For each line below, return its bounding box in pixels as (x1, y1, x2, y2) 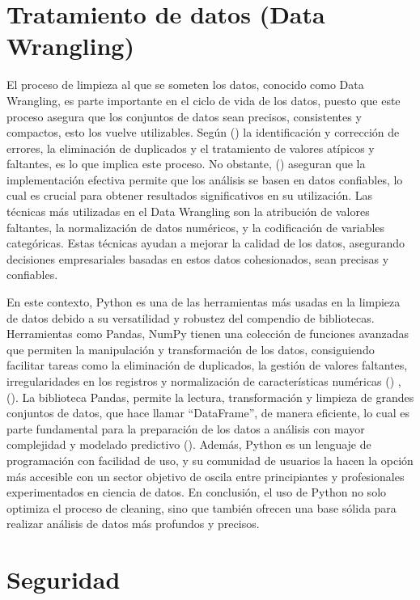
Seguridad (6, 563, 121, 596)
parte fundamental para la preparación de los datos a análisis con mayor (6, 420, 365, 437)
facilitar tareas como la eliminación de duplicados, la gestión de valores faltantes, (6, 357, 408, 374)
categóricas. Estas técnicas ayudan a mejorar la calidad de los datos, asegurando (6, 235, 405, 251)
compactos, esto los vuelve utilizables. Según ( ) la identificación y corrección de (6, 124, 400, 141)
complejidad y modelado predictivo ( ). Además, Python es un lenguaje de (6, 436, 371, 453)
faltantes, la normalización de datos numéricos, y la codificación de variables (6, 218, 385, 235)
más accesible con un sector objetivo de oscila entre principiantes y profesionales (6, 467, 405, 484)
